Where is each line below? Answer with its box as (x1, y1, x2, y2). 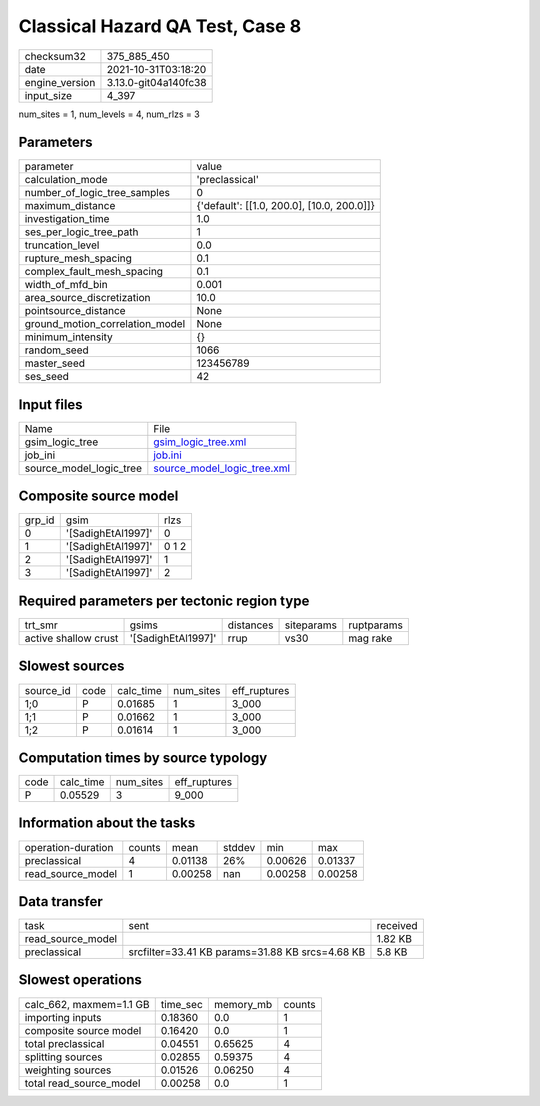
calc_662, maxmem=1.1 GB (24, 997, 150, 1011)
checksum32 (24, 49, 87, 63)
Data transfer (18, 893, 104, 910)
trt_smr (24, 618, 59, 632)
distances (227, 618, 274, 632)
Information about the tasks (18, 815, 196, 832)
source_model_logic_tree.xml (153, 461, 290, 475)
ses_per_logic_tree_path (24, 225, 139, 239)
